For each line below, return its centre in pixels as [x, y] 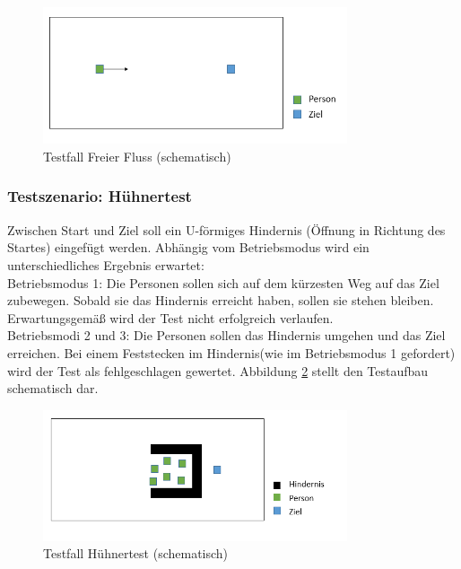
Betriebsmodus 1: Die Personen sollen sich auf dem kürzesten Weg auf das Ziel [223, 282]
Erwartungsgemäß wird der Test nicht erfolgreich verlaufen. [170, 317]
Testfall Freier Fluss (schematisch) [137, 156]
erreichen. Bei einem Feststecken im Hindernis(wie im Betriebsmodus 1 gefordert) [231, 352]
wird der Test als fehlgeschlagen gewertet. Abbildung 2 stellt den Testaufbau [218, 370]
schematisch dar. [53, 388]
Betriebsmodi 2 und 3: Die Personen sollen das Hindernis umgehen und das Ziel [226, 335]
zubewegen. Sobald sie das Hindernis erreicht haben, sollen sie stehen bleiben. [221, 300]
